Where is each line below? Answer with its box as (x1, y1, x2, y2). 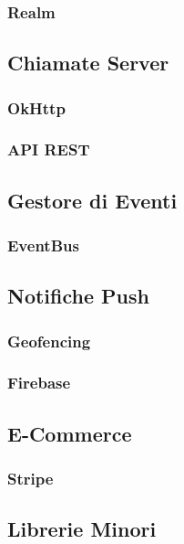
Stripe (7, 467, 54, 490)
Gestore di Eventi (7, 186, 178, 214)
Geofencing (7, 329, 91, 352)
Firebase (7, 371, 71, 394)
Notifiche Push (7, 282, 149, 310)
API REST (7, 138, 90, 161)
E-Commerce (7, 419, 132, 447)
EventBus (7, 234, 79, 257)
